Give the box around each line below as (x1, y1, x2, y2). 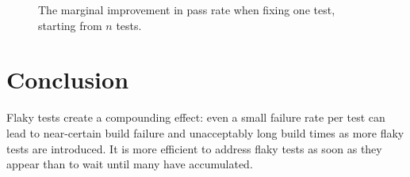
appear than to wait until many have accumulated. (6, 156, 253, 172)
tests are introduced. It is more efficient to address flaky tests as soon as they (6, 140, 382, 156)
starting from (38, 17, 102, 33)
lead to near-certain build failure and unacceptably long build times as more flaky (6, 124, 404, 141)
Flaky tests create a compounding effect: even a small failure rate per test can (6, 109, 385, 126)
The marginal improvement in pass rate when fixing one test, (38, 2, 335, 17)
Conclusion (6, 63, 129, 96)
